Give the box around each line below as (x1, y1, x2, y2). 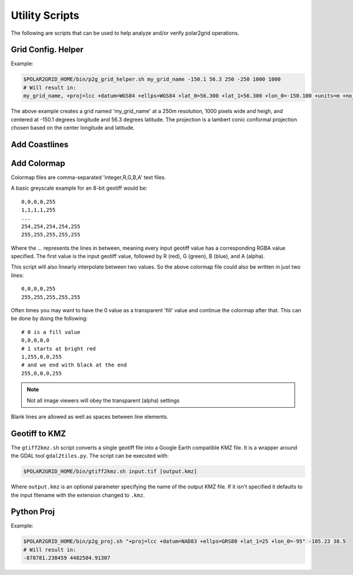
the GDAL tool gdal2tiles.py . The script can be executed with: (11, 452, 169, 460)
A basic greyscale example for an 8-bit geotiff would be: (11, 184, 148, 191)
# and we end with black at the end (21, 362, 127, 368)
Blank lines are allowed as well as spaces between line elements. (11, 413, 169, 420)
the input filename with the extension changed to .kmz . (11, 491, 145, 498)
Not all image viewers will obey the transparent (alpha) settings (26, 396, 179, 404)
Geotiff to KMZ (11, 428, 66, 438)
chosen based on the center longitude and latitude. (11, 124, 135, 131)
